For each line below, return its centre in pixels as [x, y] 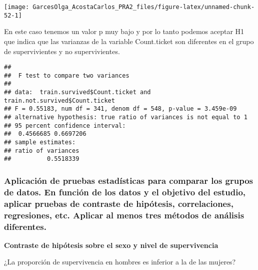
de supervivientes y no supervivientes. [62, 51]
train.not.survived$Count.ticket [59, 100]
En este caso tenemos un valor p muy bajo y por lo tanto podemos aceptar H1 [124, 31]
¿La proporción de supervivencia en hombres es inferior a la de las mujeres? [120, 262]
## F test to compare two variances [67, 75]
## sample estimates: [40, 142]
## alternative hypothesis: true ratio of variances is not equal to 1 [126, 117]
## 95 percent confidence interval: [65, 125]
